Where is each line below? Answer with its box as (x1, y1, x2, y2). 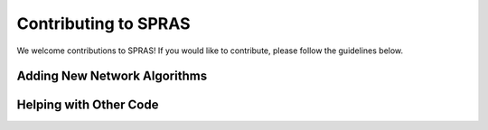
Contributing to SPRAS (16, 14, 191, 33)
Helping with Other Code (16, 97, 159, 113)
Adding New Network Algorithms (16, 69, 208, 84)
